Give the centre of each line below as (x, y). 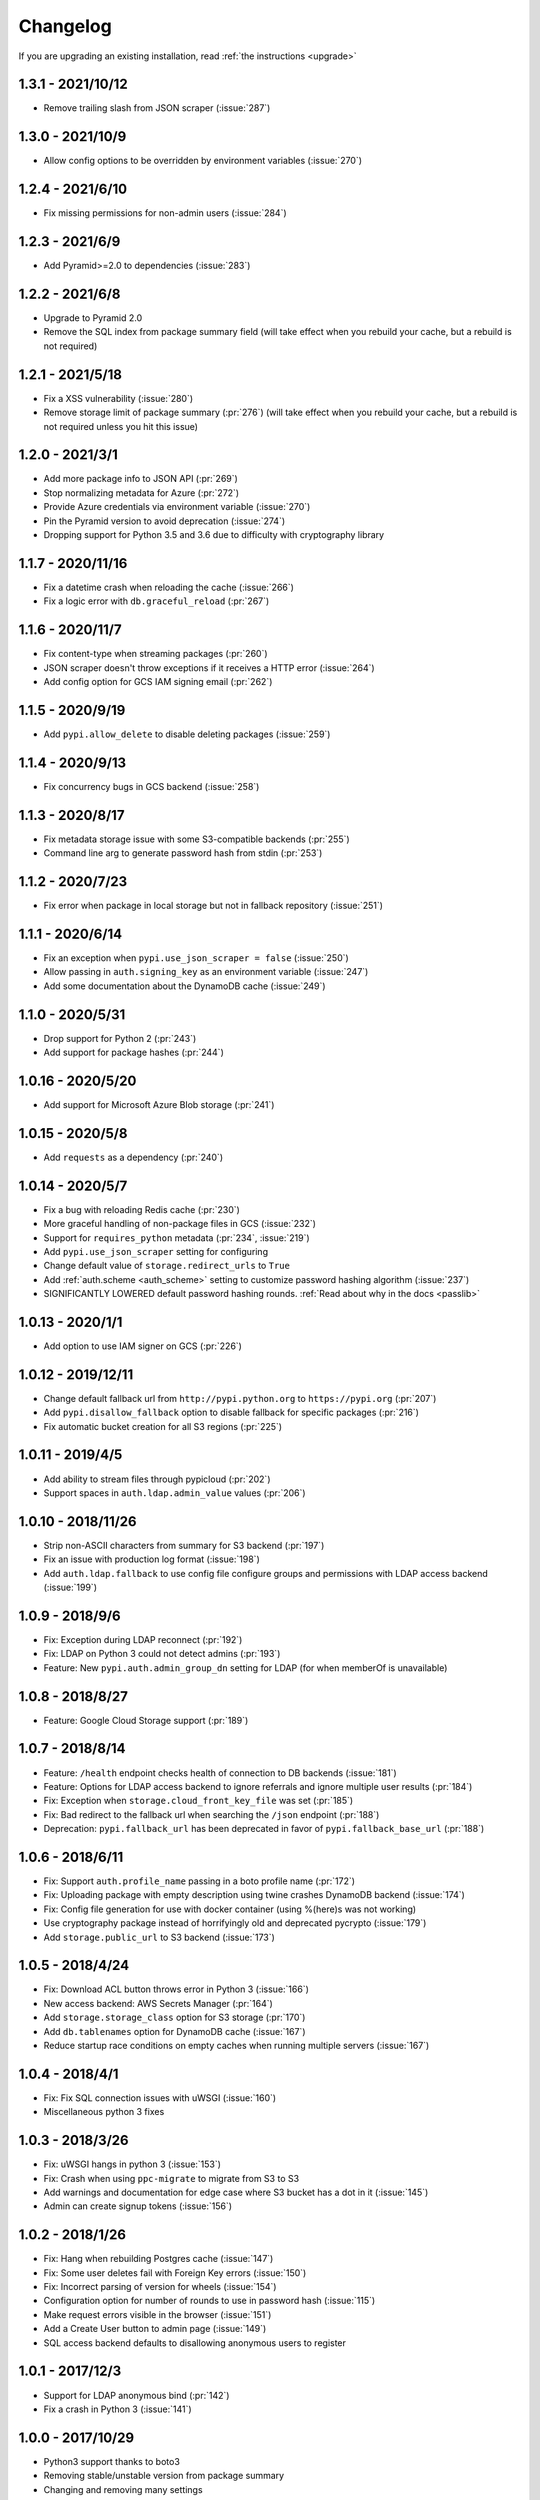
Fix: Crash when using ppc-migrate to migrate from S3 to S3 (171, 2178)
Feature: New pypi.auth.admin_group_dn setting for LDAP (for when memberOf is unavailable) (245, 1667)
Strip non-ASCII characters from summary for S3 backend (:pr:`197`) (184, 1545)
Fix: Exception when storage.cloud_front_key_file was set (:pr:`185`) (198, 1801)
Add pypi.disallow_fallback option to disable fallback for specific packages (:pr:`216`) (231, 1412)
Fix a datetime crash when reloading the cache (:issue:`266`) (169, 587)
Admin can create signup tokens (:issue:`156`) (138, 2206)
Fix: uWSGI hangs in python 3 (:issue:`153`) (132, 2164)
